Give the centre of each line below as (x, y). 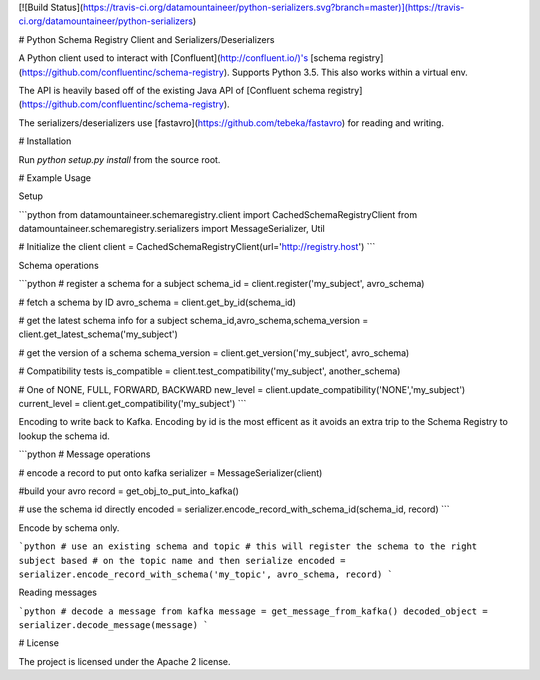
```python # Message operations (84, 454)
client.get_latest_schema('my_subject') (98, 334)
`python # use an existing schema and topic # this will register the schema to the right (248, 546)
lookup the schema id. (64, 436)
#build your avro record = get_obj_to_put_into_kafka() (128, 491)
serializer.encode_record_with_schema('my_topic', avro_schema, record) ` (206, 574)
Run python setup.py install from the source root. (119, 159)
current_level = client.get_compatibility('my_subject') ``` (132, 403)
